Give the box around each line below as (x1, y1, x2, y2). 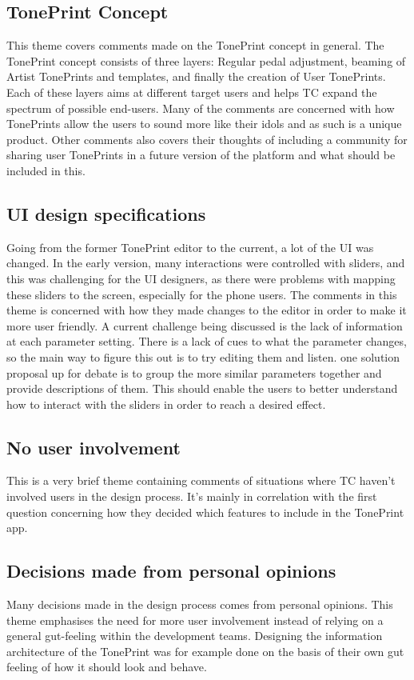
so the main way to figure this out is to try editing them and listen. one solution (6, 348, 400, 365)
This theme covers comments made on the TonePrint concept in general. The (6, 37, 384, 54)
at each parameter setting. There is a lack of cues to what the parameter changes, (6, 333, 407, 350)
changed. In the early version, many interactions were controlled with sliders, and (6, 254, 405, 271)
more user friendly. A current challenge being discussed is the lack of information (6, 317, 403, 334)
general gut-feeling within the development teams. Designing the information (6, 627, 383, 644)
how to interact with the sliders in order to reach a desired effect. (6, 395, 326, 412)
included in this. (6, 162, 86, 178)
